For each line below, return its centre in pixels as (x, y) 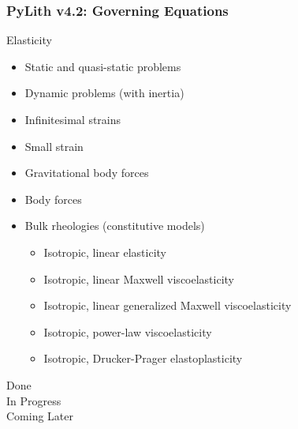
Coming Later (40, 416)
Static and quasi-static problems (103, 66)
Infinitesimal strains (73, 119)
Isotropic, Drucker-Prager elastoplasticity (143, 358)
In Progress (34, 400)
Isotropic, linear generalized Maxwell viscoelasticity (168, 305)
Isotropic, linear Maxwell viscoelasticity (139, 278)
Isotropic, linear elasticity (105, 252)
